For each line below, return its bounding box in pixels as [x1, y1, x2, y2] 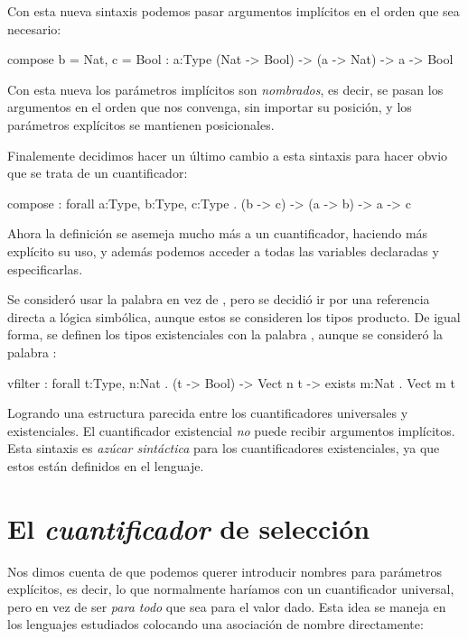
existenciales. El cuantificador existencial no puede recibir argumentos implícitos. [7, 421, 455, 440]
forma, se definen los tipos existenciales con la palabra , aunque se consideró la [7, 325, 444, 344]
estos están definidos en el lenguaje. [7, 456, 204, 475]
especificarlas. [7, 259, 83, 278]
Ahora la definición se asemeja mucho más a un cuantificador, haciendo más [7, 224, 428, 243]
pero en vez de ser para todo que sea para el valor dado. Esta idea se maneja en [7, 597, 446, 616]
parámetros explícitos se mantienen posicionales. [7, 115, 275, 134]
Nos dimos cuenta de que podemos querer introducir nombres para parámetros [7, 561, 442, 580]
